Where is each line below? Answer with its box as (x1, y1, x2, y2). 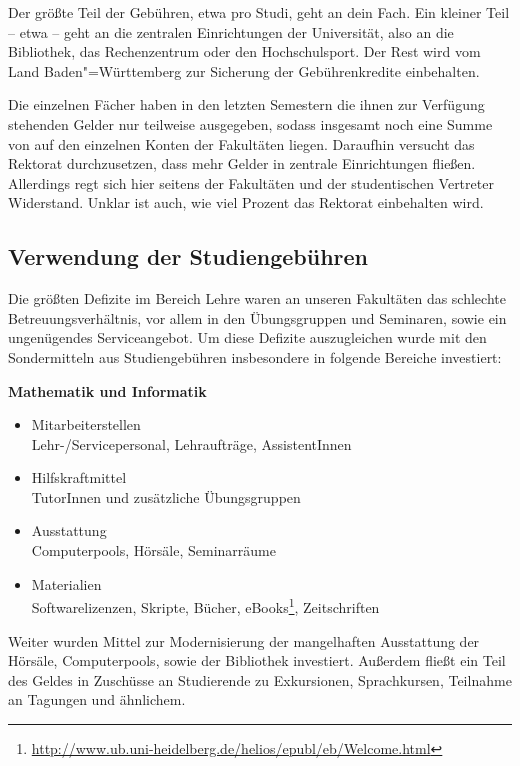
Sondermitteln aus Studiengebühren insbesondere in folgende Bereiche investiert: (8, 346, 502, 367)
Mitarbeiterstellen (31, 414, 141, 435)
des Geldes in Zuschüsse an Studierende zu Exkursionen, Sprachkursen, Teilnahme (8, 669, 512, 690)
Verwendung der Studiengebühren (8, 241, 369, 272)
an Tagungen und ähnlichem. (8, 689, 186, 710)
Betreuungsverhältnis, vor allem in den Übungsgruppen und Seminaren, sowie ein (8, 307, 507, 328)
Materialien (31, 573, 102, 594)
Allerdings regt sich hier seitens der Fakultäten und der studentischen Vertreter (8, 172, 494, 193)
